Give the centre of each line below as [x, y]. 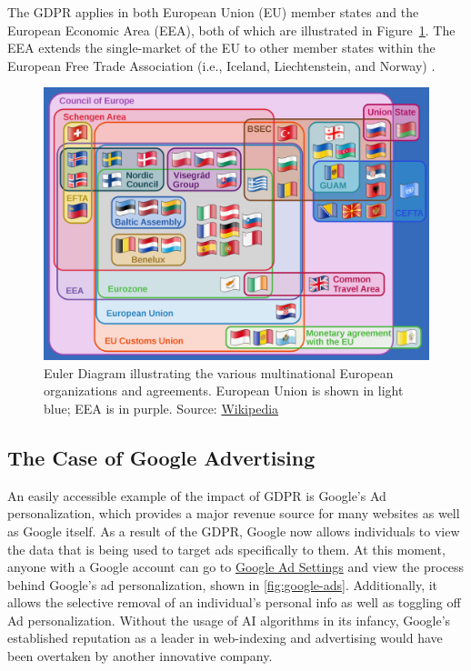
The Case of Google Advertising [161, 457]
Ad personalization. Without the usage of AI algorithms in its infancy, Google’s [229, 620]
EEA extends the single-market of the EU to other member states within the [221, 48]
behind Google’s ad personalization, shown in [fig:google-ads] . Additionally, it [223, 584]
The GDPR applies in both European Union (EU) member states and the [213, 12]
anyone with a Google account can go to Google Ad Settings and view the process [236, 567]
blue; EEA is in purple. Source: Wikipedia [161, 408]
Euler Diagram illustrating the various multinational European [219, 372]
